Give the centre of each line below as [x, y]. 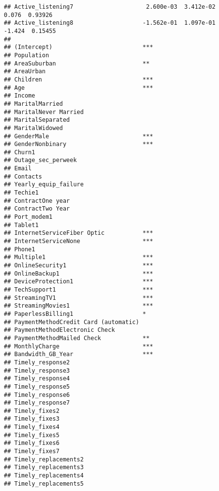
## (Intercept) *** [78, 47]
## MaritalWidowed [33, 128]
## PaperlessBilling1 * [75, 314]
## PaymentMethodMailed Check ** [77, 338]
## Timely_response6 [37, 395]
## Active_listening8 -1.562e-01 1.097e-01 [110, 23]
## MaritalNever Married [44, 112]
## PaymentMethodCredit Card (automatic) [72, 322]
